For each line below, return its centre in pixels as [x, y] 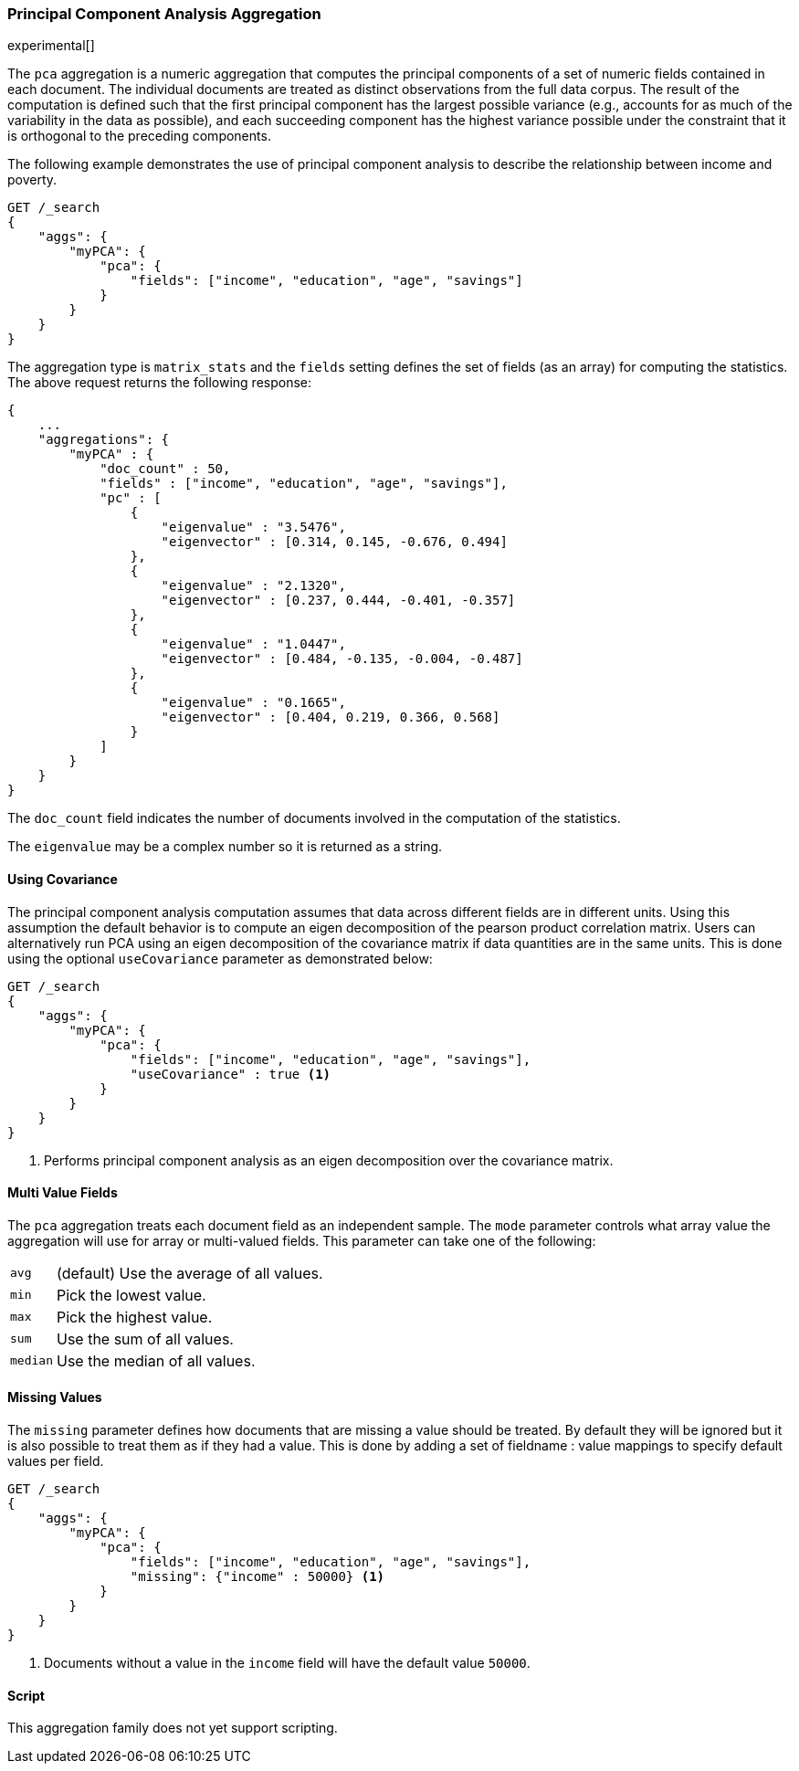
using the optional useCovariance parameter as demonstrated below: [220, 958]
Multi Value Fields [63, 1193]
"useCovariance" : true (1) [231, 1074]
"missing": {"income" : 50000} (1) [258, 1577]
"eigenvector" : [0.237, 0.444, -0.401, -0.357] [338, 601]
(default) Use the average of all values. [189, 1273]
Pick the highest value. [134, 1317]
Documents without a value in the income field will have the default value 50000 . [287, 1663]
